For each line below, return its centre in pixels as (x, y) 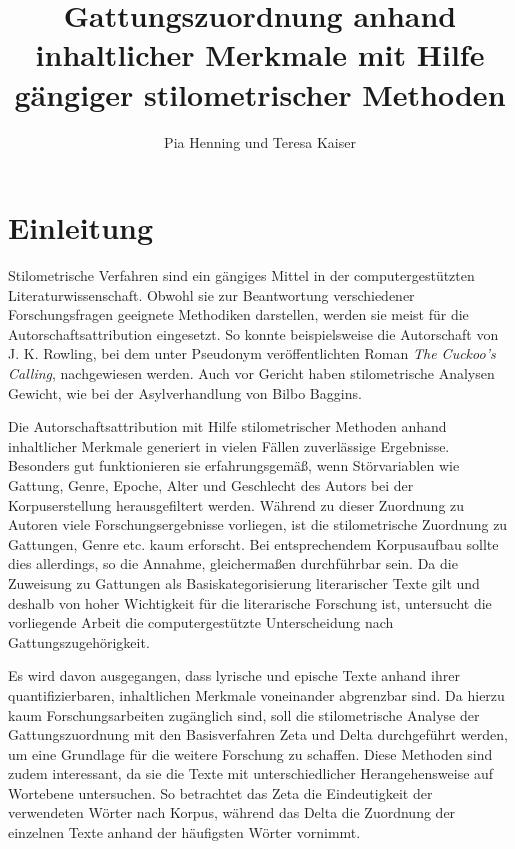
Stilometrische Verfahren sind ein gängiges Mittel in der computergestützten (241, 275)
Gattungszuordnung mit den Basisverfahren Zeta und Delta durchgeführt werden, (258, 734)
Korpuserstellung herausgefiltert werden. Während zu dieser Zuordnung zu (236, 504)
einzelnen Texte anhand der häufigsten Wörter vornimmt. (184, 832)
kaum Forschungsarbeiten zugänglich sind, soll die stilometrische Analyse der (244, 714)
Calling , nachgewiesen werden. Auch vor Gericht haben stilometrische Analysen (251, 373)
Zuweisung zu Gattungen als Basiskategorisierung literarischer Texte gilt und (244, 582)
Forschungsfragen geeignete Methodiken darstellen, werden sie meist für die (238, 314)
